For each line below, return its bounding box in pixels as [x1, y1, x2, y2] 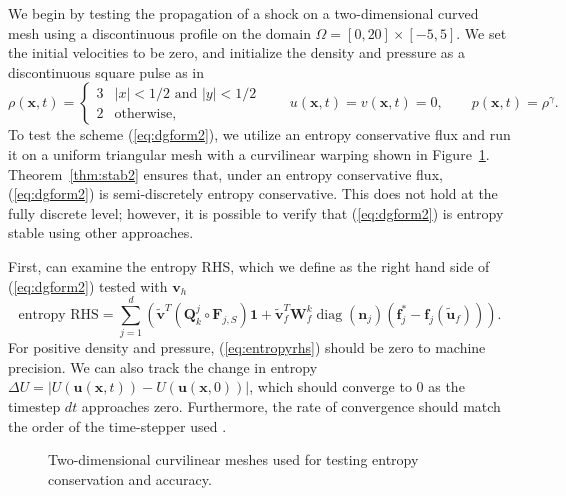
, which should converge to [249, 376, 412, 397]
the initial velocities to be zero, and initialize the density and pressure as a [8, 42, 466, 63]
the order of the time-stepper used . [8, 415, 227, 436]
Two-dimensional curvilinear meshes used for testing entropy [48, 449, 419, 470]
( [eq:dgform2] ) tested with [8, 275, 168, 296]
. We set [456, 22, 507, 43]
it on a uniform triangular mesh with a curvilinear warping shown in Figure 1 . [8, 143, 490, 164]
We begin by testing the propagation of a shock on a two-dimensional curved [8, 3, 479, 23]
